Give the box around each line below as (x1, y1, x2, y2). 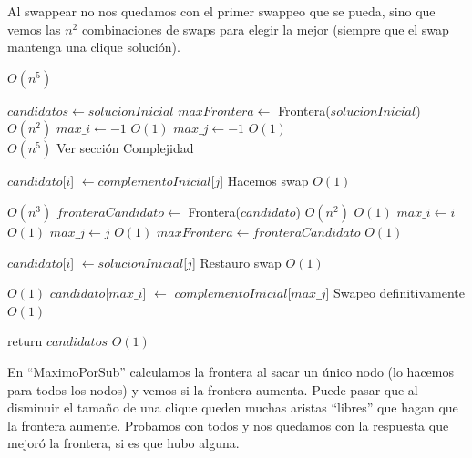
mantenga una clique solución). (7, 37, 180, 56)
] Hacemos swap (220, 171, 309, 190)
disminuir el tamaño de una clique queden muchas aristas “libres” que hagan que (7, 398, 458, 417)
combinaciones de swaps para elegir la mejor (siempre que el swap (81, 19, 449, 38)
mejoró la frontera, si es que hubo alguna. (7, 433, 240, 453)
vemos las (7, 19, 61, 38)
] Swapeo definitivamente (325, 283, 465, 302)
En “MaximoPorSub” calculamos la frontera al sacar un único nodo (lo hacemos (7, 361, 455, 381)
